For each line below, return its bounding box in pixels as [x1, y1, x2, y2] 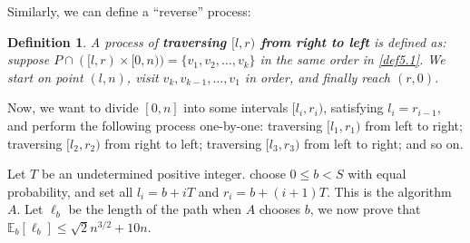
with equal [348, 164, 406, 183]
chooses [259, 199, 301, 219]
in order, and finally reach [244, 67, 391, 86]
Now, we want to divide [7, 98, 139, 117]
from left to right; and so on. [303, 133, 464, 152]
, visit [126, 67, 159, 86]
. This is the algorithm [326, 181, 452, 200]
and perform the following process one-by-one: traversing [7, 115, 323, 134]
